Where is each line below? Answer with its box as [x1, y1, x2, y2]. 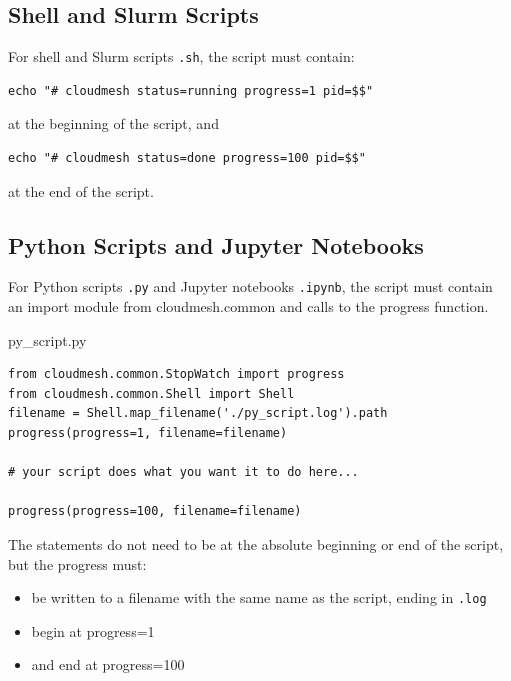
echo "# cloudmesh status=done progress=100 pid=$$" [8, 151, 366, 166]
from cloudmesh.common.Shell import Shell [8, 386, 295, 401]
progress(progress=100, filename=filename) [8, 504, 302, 519]
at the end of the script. [8, 180, 154, 201]
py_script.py [8, 329, 87, 350]
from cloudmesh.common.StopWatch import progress [8, 367, 345, 382]
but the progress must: [8, 553, 147, 574]
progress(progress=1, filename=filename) [8, 426, 288, 441]
